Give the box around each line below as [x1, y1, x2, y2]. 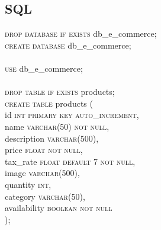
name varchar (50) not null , [5, 120, 110, 132]
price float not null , [5, 143, 83, 156]
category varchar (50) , [5, 190, 85, 202]
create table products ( [5, 97, 93, 109]
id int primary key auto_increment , [5, 108, 139, 121]
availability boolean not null [5, 202, 112, 214]
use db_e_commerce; [5, 62, 83, 74]
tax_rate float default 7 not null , [5, 155, 136, 167]
